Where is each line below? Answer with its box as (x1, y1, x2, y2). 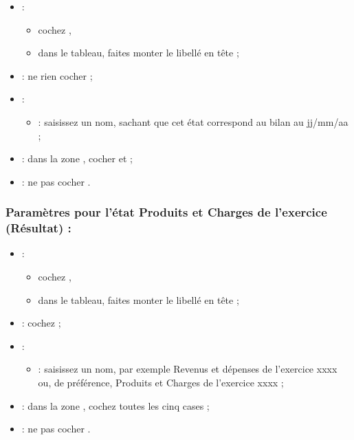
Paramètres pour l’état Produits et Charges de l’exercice (5, 203, 327, 221)
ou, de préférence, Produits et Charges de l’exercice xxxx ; (38, 375, 284, 390)
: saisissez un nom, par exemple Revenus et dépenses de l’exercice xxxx (38, 362, 338, 376)
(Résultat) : (5, 219, 71, 236)
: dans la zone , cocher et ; (21, 151, 133, 166)
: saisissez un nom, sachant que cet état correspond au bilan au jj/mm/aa (38, 114, 349, 129)
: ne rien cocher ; (21, 68, 93, 82)
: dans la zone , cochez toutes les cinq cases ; (21, 398, 210, 412)
